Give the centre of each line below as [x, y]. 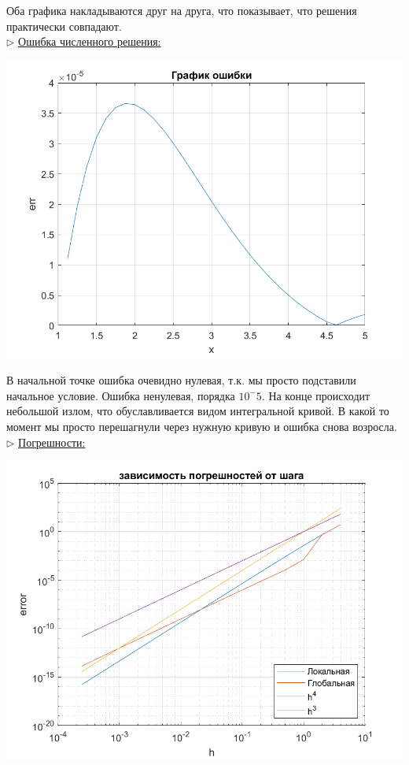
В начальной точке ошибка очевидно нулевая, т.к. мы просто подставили [181, 380]
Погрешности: [52, 442]
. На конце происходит [316, 395]
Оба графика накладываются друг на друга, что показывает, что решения [182, 10]
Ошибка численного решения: [90, 41]
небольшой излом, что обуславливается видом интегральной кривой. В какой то [198, 411]
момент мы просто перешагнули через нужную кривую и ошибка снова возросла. [202, 426]
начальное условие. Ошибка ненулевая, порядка [121, 395]
